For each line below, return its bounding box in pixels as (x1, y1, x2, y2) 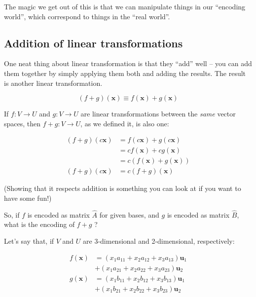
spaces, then (4, 118, 41, 128)
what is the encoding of (4, 219, 75, 229)
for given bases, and (99, 209, 159, 220)
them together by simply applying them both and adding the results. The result (4, 68, 246, 78)
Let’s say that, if (4, 236, 54, 246)
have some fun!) (4, 193, 52, 203)
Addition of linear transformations (4, 35, 183, 50)
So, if (4, 209, 20, 220)
